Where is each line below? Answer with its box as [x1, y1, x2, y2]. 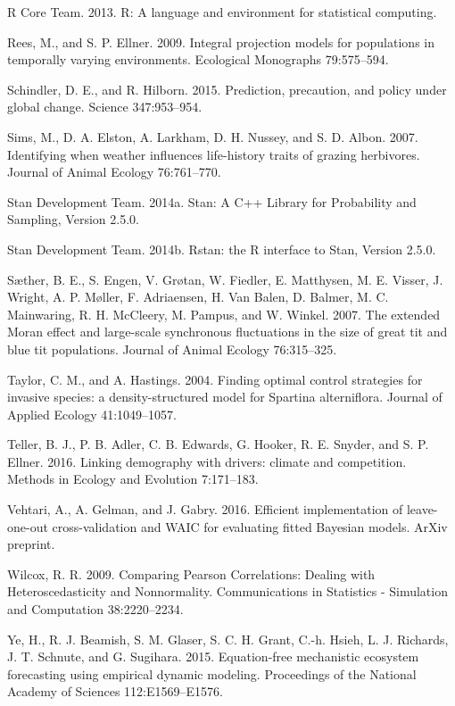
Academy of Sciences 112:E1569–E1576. [7, 682, 223, 701]
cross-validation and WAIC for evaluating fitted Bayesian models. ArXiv [52, 517, 448, 536]
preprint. [7, 535, 55, 553]
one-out [7, 517, 48, 536]
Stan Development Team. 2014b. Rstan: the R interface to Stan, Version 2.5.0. [7, 239, 436, 258]
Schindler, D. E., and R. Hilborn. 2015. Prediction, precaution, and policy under [7, 79, 447, 98]
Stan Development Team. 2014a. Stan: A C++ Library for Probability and [7, 192, 417, 211]
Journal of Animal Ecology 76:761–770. [7, 162, 221, 181]
